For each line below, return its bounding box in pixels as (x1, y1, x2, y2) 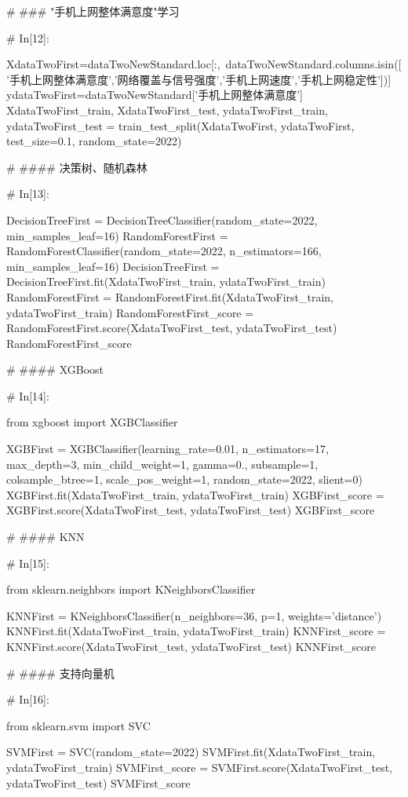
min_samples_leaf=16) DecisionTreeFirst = (6, 258, 220, 274)
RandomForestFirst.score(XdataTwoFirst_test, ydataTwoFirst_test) (6, 320, 337, 336)
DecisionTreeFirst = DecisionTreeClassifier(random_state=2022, (6, 211, 318, 228)
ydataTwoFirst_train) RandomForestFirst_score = (6, 304, 254, 320)
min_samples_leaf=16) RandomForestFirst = (6, 227, 228, 243)
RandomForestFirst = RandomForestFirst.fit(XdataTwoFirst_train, (6, 288, 333, 305)
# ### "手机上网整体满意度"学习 (6, 3, 180, 19)
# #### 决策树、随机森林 (6, 159, 148, 175)
